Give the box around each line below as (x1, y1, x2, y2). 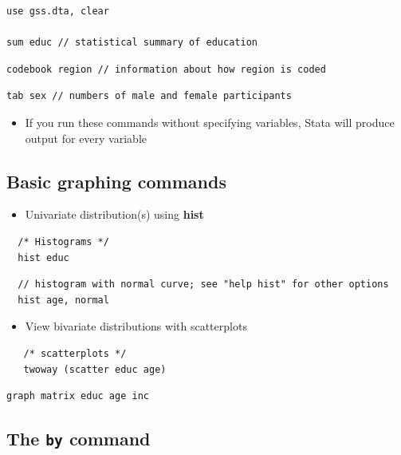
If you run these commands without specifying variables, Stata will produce (25, 113, 395, 130)
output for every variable (25, 129, 147, 146)
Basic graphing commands (6, 168, 226, 193)
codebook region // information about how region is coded (6, 63, 326, 75)
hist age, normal (18, 294, 109, 306)
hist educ (18, 251, 69, 263)
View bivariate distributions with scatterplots (25, 318, 247, 334)
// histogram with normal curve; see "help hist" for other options (18, 279, 389, 291)
